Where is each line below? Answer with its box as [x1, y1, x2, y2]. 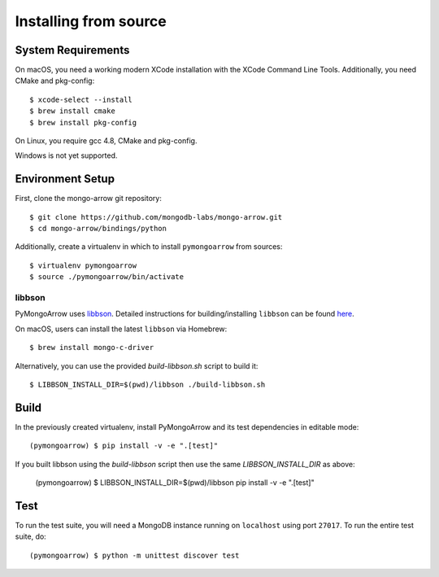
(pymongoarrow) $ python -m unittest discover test [29, 550, 240, 560]
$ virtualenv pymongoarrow [29, 260, 137, 270]
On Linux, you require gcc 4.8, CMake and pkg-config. [15, 136, 198, 146]
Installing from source [15, 12, 167, 30]
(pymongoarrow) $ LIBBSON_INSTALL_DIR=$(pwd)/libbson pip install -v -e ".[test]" [35, 478, 315, 487]
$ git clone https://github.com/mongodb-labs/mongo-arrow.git [29, 212, 283, 221]
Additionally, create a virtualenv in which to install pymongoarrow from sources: [15, 242, 283, 251]
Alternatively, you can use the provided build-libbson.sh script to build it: [15, 361, 259, 370]
